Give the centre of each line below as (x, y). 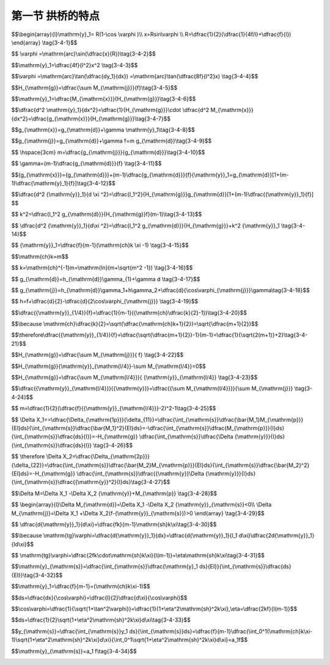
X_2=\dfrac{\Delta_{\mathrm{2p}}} (106, 457)
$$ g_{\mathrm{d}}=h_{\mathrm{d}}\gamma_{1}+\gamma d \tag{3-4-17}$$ (106, 279)
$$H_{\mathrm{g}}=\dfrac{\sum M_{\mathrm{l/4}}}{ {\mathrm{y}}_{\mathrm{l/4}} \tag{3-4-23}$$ (134, 377)
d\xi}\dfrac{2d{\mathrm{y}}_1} (277, 535)
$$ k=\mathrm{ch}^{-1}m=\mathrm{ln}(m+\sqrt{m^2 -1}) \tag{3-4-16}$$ (102, 268)
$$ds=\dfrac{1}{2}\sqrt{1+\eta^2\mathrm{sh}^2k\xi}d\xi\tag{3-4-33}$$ (101, 620)
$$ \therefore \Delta (36, 457)
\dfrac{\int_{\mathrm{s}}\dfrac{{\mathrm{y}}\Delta (141, 473)
